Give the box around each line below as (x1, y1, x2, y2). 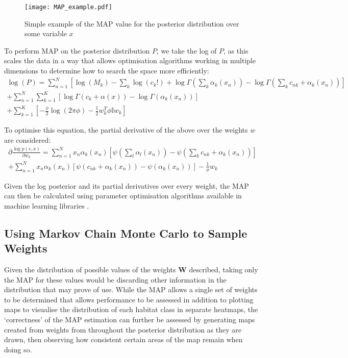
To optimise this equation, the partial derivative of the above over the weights (4, 124, 248, 135)
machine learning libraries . (4, 200, 89, 211)
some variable (24, 28, 67, 39)
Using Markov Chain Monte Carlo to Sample (4, 225, 247, 241)
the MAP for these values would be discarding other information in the (4, 274, 227, 285)
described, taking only (189, 264, 258, 274)
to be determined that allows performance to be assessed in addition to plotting (4, 294, 254, 304)
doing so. (4, 344, 32, 354)
